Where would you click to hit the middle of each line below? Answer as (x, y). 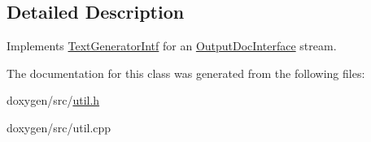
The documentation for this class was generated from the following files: (186, 73)
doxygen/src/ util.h (53, 100)
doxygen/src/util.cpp (59, 127)
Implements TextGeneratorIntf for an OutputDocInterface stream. (172, 46)
